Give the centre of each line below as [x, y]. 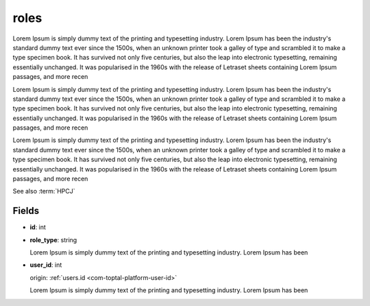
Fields [26, 211]
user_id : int [46, 265]
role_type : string [53, 239]
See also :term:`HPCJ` [44, 191]
